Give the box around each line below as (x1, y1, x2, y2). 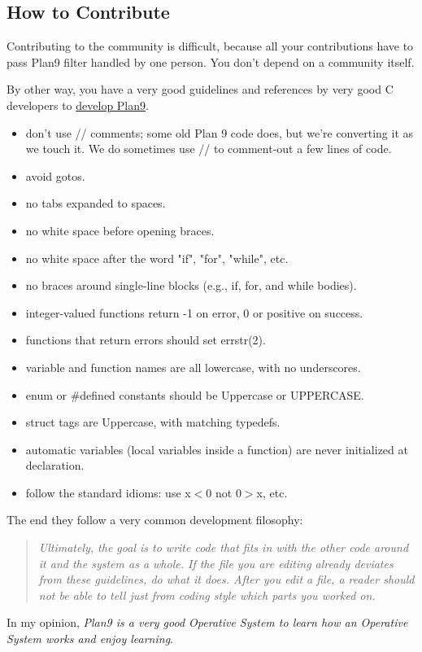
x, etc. (256, 484, 288, 501)
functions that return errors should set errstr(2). (25, 331, 266, 348)
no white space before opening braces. (25, 221, 215, 238)
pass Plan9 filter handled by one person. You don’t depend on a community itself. (7, 53, 415, 70)
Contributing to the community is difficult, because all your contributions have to (7, 37, 414, 55)
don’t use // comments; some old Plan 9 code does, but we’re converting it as (25, 124, 414, 141)
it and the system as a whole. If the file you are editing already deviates (38, 554, 394, 571)
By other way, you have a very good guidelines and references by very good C (7, 81, 394, 98)
